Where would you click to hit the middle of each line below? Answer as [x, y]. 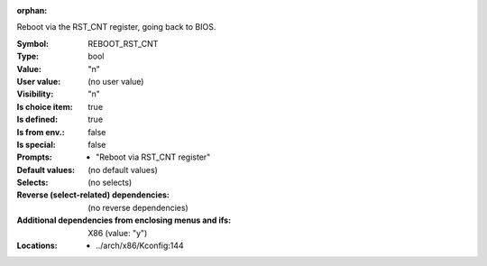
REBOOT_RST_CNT [123, 43]
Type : [28, 56]
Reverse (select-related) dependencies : [93, 195]
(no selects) [110, 183]
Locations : [37, 246]
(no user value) [116, 81]
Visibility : [35, 94]
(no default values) [123, 170]
